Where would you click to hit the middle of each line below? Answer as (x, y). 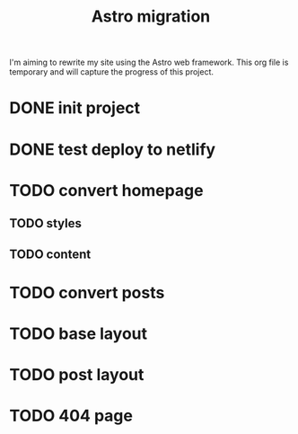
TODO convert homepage (106, 190)
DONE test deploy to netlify (113, 149)
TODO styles (46, 223)
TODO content (50, 254)
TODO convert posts (87, 292)
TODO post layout (77, 375)
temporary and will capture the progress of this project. (111, 72)
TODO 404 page (71, 416)
